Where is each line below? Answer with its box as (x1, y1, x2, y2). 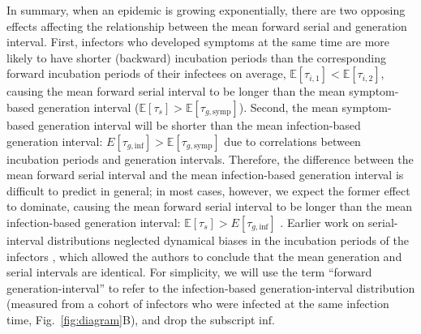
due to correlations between (224, 132, 361, 149)
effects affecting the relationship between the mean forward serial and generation (6, 17, 407, 34)
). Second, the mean (238, 98, 338, 115)
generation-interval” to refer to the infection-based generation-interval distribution (6, 279, 415, 296)
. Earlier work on (280, 213, 365, 230)
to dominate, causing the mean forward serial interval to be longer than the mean (6, 198, 413, 215)
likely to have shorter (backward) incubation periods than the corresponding (6, 49, 386, 66)
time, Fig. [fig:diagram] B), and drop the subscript (6, 310, 256, 328)
